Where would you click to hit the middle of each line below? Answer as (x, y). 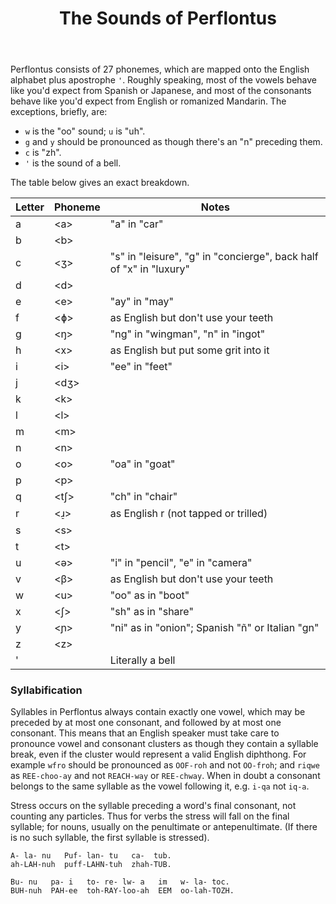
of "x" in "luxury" (149, 269)
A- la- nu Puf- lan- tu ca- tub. (91, 856)
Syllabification (46, 690)
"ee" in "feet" (141, 367)
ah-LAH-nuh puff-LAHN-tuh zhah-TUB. (91, 865)
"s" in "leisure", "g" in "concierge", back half (214, 257)
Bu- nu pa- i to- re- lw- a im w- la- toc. (120, 882)
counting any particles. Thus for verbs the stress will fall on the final (150, 816)
